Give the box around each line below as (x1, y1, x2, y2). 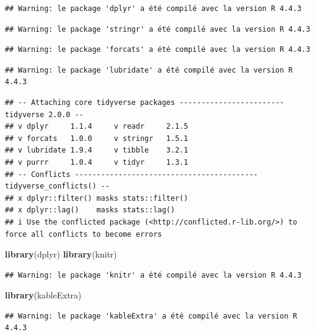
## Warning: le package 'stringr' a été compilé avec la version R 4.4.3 (5, 24, 311, 34)
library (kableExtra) (5, 289, 82, 301)
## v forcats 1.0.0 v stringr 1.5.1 (5, 134, 188, 143)
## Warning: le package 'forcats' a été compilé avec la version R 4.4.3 (5, 45, 311, 54)
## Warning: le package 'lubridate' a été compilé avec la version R (5, 65, 293, 74)
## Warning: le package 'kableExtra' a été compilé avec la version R (5, 311, 297, 320)
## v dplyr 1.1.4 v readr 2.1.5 (5, 122, 188, 131)
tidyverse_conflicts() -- (5, 182, 110, 191)
